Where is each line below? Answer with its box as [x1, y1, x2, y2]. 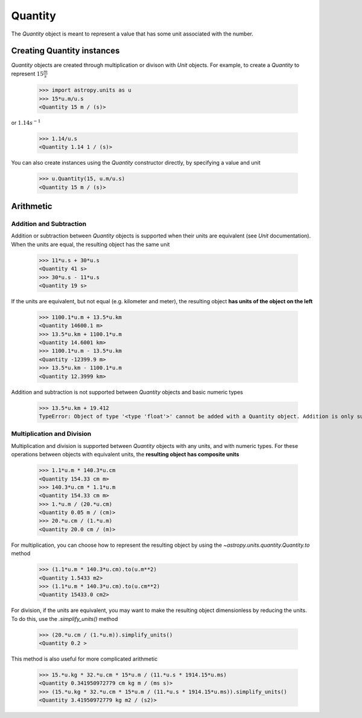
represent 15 [11, 70, 44, 77]
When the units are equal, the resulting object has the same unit [11, 241, 170, 248]
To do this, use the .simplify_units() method [11, 615, 118, 622]
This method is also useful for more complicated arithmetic [11, 655, 158, 663]
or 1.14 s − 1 [11, 118, 41, 126]
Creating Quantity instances [11, 46, 120, 56]
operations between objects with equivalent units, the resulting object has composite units [11, 451, 240, 458]
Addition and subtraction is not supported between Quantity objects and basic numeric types [11, 388, 244, 395]
